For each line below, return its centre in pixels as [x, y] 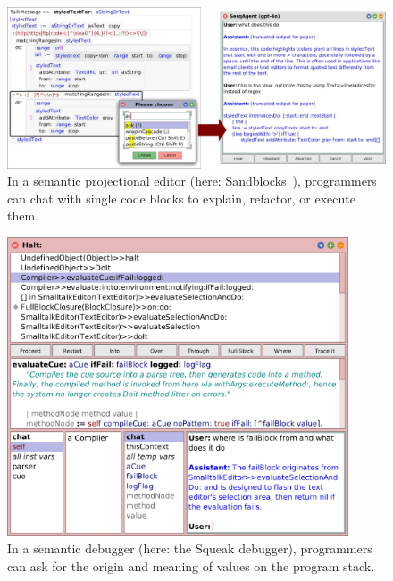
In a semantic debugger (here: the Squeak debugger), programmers [190, 548]
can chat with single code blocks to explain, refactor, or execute [181, 198]
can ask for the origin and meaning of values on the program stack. [191, 565]
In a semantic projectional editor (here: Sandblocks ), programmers [192, 181]
